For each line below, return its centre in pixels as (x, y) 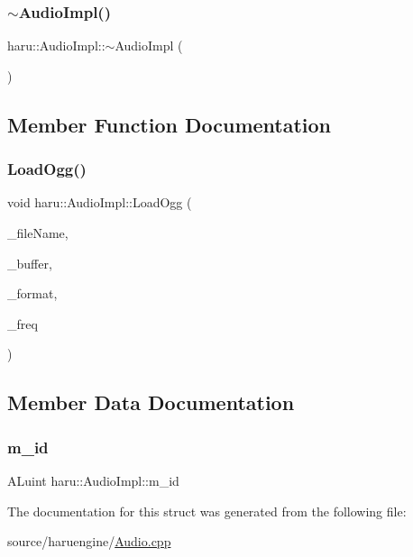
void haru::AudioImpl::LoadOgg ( (100, 202)
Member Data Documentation (151, 402)
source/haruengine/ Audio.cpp (89, 541)
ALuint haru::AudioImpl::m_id (93, 480)
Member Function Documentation (170, 124)
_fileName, (38, 233)
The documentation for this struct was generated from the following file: (207, 511)
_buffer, (30, 263)
